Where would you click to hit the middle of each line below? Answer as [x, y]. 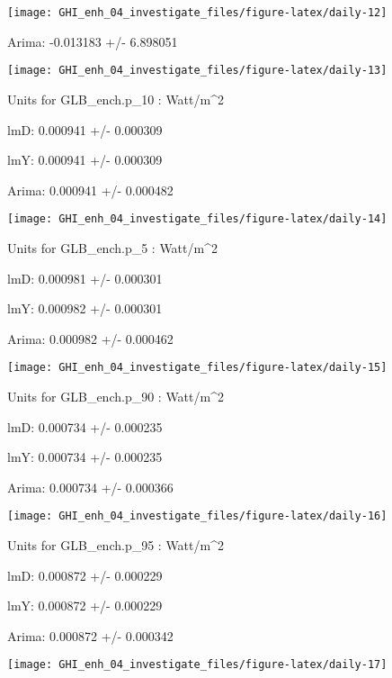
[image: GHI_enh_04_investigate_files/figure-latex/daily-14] [197, 219]
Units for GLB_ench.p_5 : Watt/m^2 [112, 247]
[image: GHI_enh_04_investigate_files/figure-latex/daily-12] [197, 13]
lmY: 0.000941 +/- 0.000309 [85, 160]
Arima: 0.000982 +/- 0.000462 [90, 338]
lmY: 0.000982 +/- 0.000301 [85, 308]
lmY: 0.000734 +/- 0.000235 [85, 457]
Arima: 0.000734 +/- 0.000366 [90, 487]
